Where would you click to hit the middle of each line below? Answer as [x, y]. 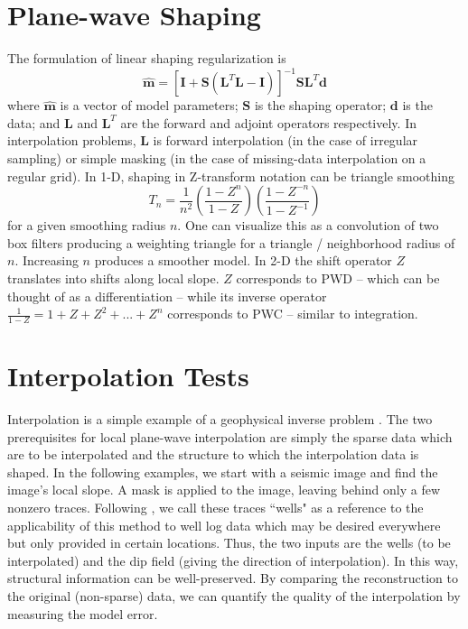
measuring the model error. [83, 613]
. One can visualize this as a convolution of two [308, 225]
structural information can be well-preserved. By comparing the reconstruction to [233, 578]
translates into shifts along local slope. [113, 277]
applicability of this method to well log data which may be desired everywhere [224, 525]
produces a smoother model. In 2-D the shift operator [243, 260]
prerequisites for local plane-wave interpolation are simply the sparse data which [230, 436]
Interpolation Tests [128, 376]
